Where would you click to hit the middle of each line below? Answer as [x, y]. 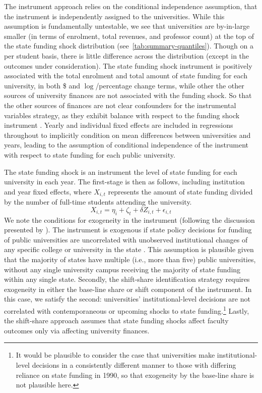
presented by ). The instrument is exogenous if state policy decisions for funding [128, 230]
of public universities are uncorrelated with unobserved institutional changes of [126, 239]
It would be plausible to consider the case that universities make [115, 355]
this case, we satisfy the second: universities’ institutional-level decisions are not [127, 299]
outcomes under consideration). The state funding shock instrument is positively [128, 65]
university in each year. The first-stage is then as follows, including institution [124, 182]
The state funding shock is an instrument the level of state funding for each [121, 171]
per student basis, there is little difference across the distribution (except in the [127, 55]
